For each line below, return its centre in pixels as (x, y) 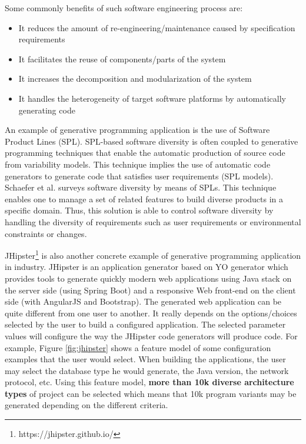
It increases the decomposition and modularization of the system (135, 79)
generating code (47, 110)
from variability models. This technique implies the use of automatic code (138, 164)
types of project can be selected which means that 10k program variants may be (151, 393)
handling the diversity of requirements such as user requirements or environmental (153, 221)
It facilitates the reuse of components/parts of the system (122, 59)
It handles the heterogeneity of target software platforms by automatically (152, 98)
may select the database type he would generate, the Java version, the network (147, 370)
